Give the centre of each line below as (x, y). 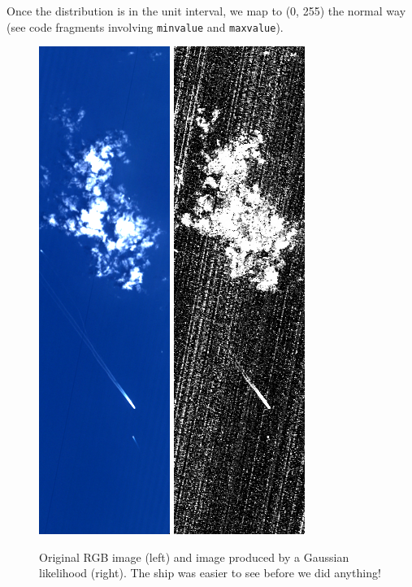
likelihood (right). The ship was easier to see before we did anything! (210, 573)
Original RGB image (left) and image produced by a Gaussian (194, 557)
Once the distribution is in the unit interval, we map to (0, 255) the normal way (206, 11)
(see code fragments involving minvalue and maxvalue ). (145, 26)
